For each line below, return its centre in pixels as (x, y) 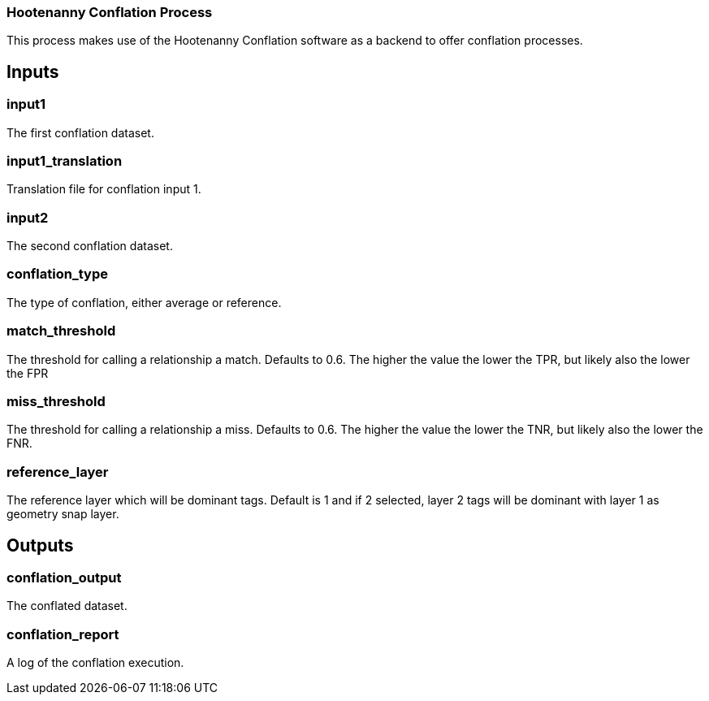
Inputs (33, 71)
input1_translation (65, 160)
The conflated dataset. (67, 606)
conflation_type (57, 274)
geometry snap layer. (63, 514)
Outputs (40, 545)
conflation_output (64, 577)
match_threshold (61, 331)
